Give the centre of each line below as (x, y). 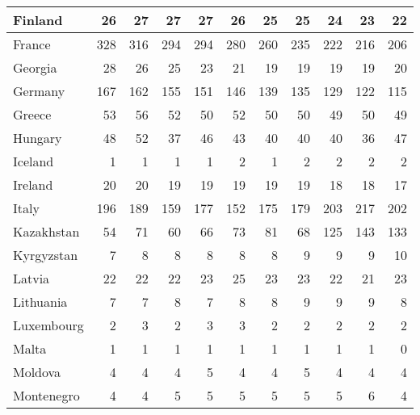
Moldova (37, 372)
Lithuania (40, 302)
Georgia (35, 67)
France (32, 44)
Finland (38, 20)
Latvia (31, 278)
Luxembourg (48, 325)
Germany (39, 91)
